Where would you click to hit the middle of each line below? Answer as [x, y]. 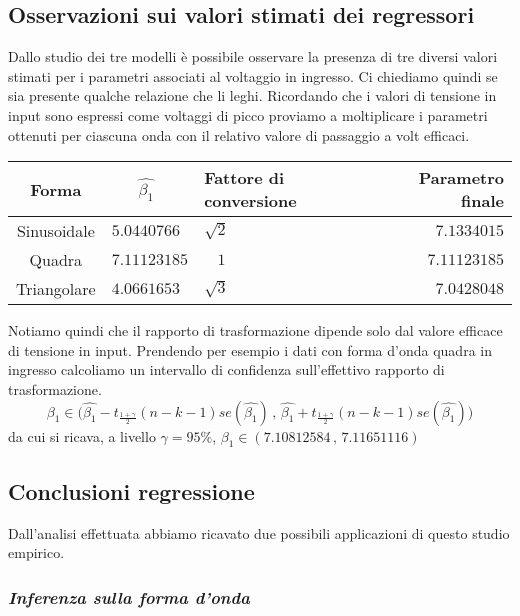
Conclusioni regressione [131, 490]
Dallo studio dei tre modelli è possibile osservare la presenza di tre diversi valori [253, 56]
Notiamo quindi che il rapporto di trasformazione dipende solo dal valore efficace [255, 330]
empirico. [36, 552]
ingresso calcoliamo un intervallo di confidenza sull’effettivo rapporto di [226, 369]
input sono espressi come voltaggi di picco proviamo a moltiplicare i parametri [248, 114]
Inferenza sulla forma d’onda [129, 596]
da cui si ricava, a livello [82, 435]
